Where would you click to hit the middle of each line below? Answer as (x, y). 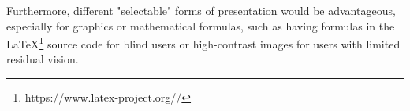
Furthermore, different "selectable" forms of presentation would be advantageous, (201, 10)
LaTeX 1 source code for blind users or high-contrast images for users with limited (203, 43)
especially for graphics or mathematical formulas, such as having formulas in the (201, 25)
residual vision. (43, 59)
